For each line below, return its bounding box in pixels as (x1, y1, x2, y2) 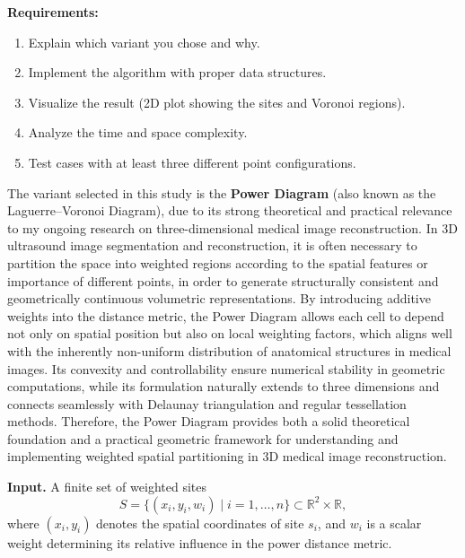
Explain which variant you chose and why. (28, 32, 260, 51)
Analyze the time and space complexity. (28, 123, 248, 142)
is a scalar (366, 513, 422, 532)
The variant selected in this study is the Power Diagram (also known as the (7, 183, 436, 202)
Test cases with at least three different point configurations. (28, 153, 356, 171)
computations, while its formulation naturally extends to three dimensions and (7, 377, 440, 396)
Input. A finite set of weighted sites (7, 477, 206, 496)
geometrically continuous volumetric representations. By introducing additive (7, 289, 431, 308)
